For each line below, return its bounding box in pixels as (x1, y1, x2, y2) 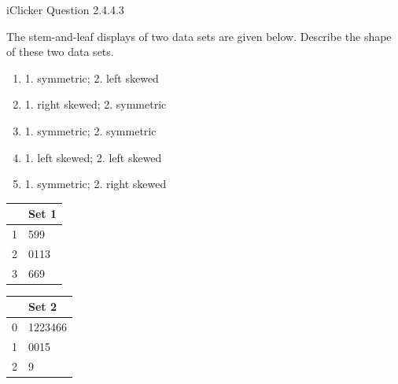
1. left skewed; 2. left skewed (24, 149, 162, 165)
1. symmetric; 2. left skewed (24, 69, 159, 86)
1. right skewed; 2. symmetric (24, 96, 167, 113)
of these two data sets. (6, 43, 114, 60)
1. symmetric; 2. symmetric (24, 122, 157, 138)
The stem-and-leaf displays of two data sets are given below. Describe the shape (6, 28, 392, 44)
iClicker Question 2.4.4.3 (6, 2, 124, 17)
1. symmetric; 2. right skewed (24, 175, 167, 192)
